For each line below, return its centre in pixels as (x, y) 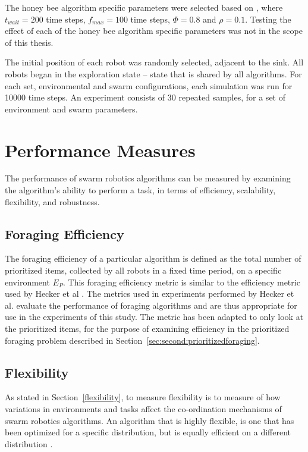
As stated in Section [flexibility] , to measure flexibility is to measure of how (143, 397)
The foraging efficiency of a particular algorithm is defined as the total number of (153, 258)
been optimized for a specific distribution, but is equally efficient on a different (148, 432)
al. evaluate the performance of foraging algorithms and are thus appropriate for (151, 305)
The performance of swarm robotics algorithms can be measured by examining (148, 178)
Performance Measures (100, 150)
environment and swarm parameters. (71, 109)
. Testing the (268, 19)
